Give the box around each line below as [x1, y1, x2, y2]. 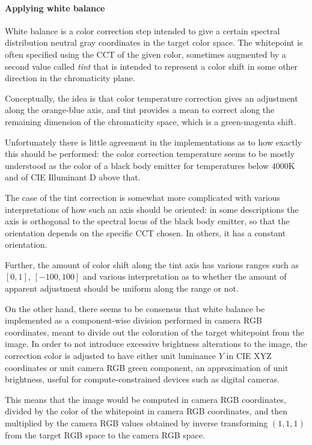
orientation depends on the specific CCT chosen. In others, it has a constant [5, 226, 286, 239]
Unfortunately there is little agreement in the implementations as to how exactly [5, 135, 302, 148]
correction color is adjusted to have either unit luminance [5, 349, 216, 362]
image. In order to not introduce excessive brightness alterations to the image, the [5, 337, 307, 350]
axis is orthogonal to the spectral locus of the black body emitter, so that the [5, 215, 290, 227]
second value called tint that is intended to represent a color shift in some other [5, 60, 298, 72]
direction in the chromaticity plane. [5, 72, 135, 84]
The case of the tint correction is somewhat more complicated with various [5, 191, 281, 203]
